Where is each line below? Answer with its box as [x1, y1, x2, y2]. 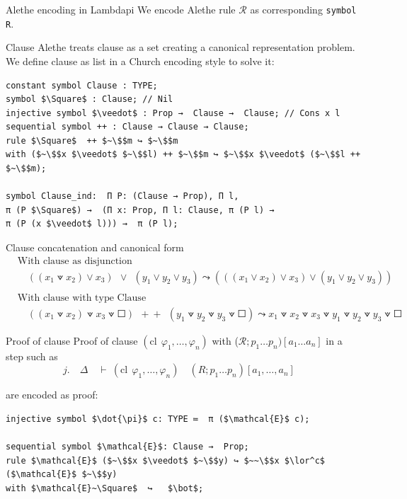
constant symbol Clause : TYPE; [6, 80, 158, 91]
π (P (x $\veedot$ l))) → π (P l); [6, 219, 178, 229]
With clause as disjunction [17, 256, 132, 266]
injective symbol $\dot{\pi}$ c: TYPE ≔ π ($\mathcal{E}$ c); [6, 413, 310, 424]
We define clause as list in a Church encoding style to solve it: [6, 53, 275, 68]
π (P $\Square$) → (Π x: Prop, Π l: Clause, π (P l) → [6, 205, 275, 215]
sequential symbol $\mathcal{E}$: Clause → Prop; [6, 442, 249, 452]
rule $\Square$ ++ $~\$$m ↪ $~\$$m [6, 135, 178, 146]
